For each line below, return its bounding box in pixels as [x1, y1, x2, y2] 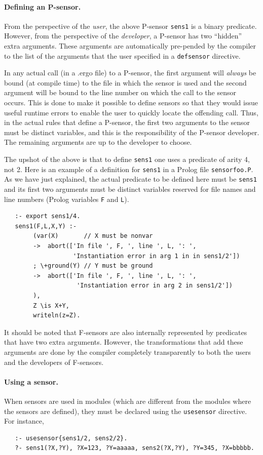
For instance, [4, 416, 44, 426]
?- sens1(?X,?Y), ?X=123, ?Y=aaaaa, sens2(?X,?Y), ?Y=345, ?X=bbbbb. [15, 444, 254, 452]
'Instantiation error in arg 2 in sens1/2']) [77, 282, 233, 289]
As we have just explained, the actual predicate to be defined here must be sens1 [4, 174, 257, 184]
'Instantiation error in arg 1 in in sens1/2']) [73, 252, 240, 260]
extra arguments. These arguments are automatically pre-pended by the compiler [4, 40, 256, 51]
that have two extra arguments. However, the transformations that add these [4, 337, 243, 347]
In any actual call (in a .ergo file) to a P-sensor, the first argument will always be [4, 67, 256, 78]
